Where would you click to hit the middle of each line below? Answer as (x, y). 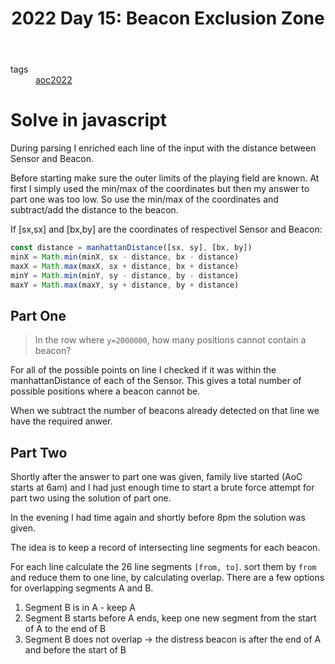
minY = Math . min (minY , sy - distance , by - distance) (125, 275)
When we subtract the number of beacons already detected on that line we (165, 411)
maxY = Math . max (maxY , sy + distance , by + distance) (125, 285)
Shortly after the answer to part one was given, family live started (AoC (156, 477)
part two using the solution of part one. (91, 498)
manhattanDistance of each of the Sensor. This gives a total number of (156, 381)
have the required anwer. (61, 421)
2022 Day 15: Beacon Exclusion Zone (168, 18)
